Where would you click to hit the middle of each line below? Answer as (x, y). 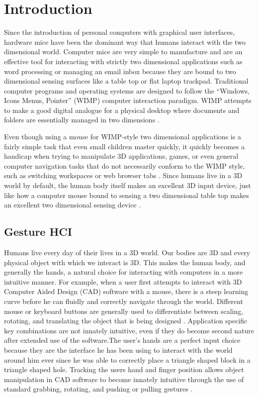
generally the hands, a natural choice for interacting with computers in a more (124, 272)
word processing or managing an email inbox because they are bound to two (120, 71)
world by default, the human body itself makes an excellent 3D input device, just (128, 185)
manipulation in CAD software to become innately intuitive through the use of (124, 379)
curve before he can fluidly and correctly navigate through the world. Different (124, 301)
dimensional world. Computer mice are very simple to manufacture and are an (123, 51)
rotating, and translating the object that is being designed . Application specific (126, 321)
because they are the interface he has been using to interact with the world (118, 349)
